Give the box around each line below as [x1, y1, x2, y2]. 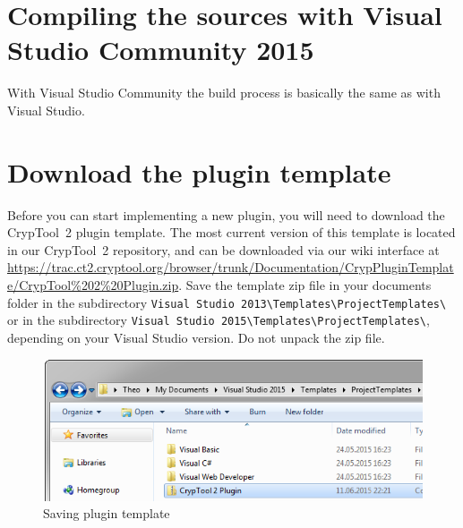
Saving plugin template [43, 504, 170, 523]
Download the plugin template [7, 153, 391, 190]
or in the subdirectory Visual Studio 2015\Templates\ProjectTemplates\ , [7, 311, 430, 329]
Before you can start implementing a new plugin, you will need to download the [7, 205, 445, 224]
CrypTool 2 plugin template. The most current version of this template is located [7, 223, 456, 242]
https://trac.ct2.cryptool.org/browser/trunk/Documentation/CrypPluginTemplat [7, 258, 454, 277]
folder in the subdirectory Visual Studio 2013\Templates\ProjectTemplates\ [7, 293, 447, 311]
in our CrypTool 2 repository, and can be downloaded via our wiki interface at [7, 240, 440, 259]
